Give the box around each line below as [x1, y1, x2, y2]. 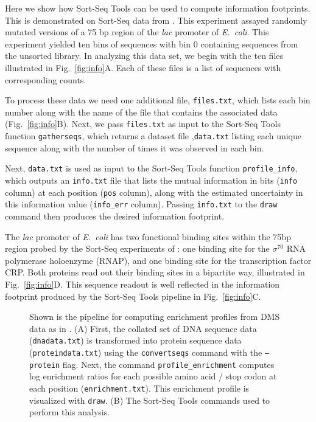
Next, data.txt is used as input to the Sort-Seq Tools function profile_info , [5, 162, 298, 175]
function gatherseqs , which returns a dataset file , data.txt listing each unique [5, 130, 301, 142]
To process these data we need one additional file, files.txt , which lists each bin [5, 94, 311, 106]
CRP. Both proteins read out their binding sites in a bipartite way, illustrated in [5, 266, 305, 278]
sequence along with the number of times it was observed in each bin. [5, 141, 264, 154]
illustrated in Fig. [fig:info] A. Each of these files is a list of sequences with [5, 61, 281, 74]
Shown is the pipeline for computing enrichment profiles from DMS [29, 310, 280, 323]
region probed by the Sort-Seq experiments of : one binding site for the [5, 242, 270, 255]
